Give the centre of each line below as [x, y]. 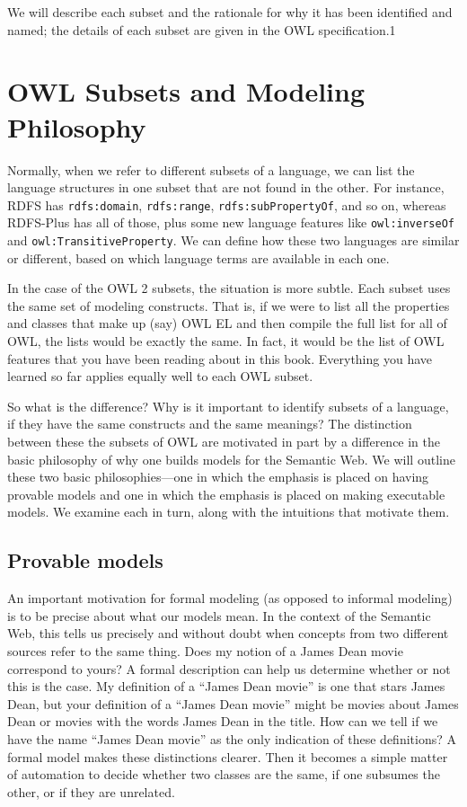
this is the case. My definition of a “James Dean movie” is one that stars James [226, 686]
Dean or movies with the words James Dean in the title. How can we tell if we [223, 721]
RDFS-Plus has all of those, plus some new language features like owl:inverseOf [231, 222]
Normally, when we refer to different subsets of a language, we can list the [211, 169]
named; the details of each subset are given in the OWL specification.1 [202, 29]
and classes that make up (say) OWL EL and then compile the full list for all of [227, 323]
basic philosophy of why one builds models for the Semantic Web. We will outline [231, 459]
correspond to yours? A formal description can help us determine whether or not [229, 668]
